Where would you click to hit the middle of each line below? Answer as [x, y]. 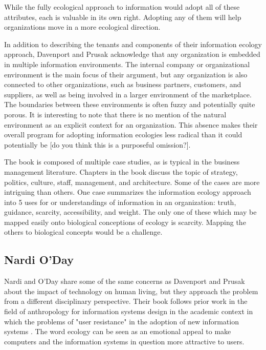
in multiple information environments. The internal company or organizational [127, 64]
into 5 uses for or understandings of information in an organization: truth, [120, 202]
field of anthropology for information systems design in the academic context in [129, 311]
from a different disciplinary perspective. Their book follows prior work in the [126, 301]
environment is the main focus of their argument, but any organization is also [126, 74]
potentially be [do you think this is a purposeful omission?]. [97, 144]
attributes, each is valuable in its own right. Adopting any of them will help [123, 17]
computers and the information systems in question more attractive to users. [124, 341]
